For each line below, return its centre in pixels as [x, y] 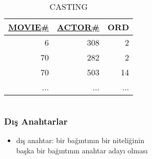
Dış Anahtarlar [36, 121]
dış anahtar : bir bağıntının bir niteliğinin [80, 140]
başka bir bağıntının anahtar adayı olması [82, 150]
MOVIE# [29, 27]
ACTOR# [78, 27]
